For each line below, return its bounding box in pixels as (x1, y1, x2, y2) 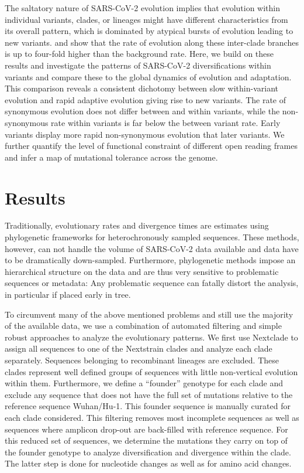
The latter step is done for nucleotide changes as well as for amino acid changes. (5, 457, 292, 469)
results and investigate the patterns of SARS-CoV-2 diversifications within (5, 59, 271, 71)
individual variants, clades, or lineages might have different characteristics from (5, 13, 288, 25)
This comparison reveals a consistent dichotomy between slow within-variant (5, 82, 278, 94)
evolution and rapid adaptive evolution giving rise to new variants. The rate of (5, 93, 286, 106)
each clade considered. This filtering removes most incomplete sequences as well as (5, 411, 299, 423)
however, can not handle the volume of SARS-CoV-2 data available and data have (5, 242, 299, 254)
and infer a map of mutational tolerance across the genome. (5, 151, 218, 163)
